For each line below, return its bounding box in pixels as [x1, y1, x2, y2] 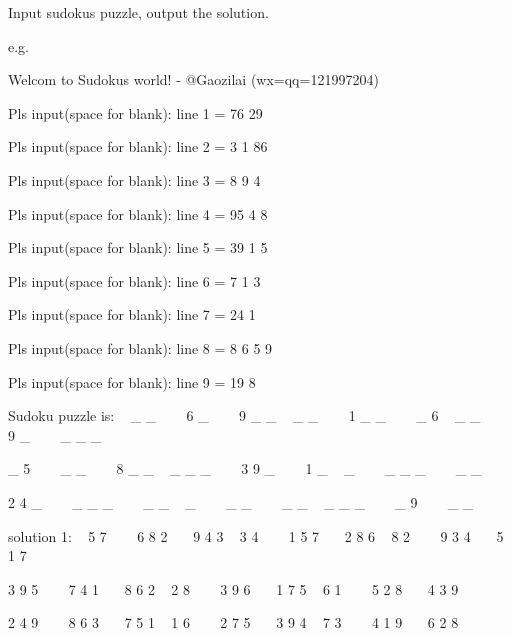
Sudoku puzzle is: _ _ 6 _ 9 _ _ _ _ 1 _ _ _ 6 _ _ [8, 405, 481, 426]
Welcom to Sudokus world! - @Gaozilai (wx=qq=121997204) [8, 69, 379, 90]
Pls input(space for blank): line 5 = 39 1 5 [8, 237, 268, 258]
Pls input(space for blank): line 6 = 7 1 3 [8, 270, 261, 291]
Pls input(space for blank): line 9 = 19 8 [8, 371, 256, 392]
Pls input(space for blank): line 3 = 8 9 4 [8, 169, 261, 190]
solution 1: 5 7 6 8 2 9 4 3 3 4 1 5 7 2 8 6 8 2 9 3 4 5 [8, 525, 504, 546]
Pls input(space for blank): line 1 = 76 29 [8, 102, 263, 123]
